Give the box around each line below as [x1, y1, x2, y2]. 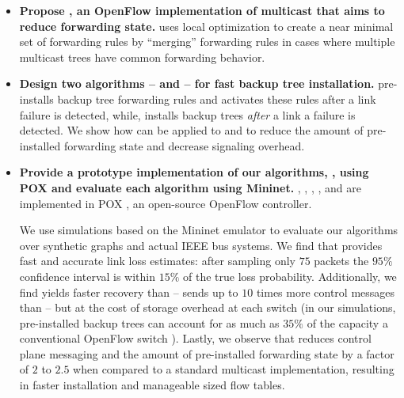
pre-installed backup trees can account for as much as [19, 314, 280, 331]
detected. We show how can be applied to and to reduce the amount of [19, 122, 364, 138]
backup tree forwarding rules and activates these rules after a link [57, 90, 376, 107]
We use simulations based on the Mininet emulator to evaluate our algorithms [19, 222, 398, 238]
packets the [314, 252, 369, 269]
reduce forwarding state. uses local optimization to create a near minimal [19, 17, 394, 34]
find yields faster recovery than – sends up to [19, 283, 238, 300]
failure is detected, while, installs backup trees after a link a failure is [19, 106, 356, 123]
